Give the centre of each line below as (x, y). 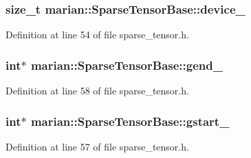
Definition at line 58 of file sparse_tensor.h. (97, 91)
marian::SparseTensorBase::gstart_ (130, 121)
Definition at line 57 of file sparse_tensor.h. (97, 146)
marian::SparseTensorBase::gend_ (127, 65)
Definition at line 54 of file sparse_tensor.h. (97, 35)
